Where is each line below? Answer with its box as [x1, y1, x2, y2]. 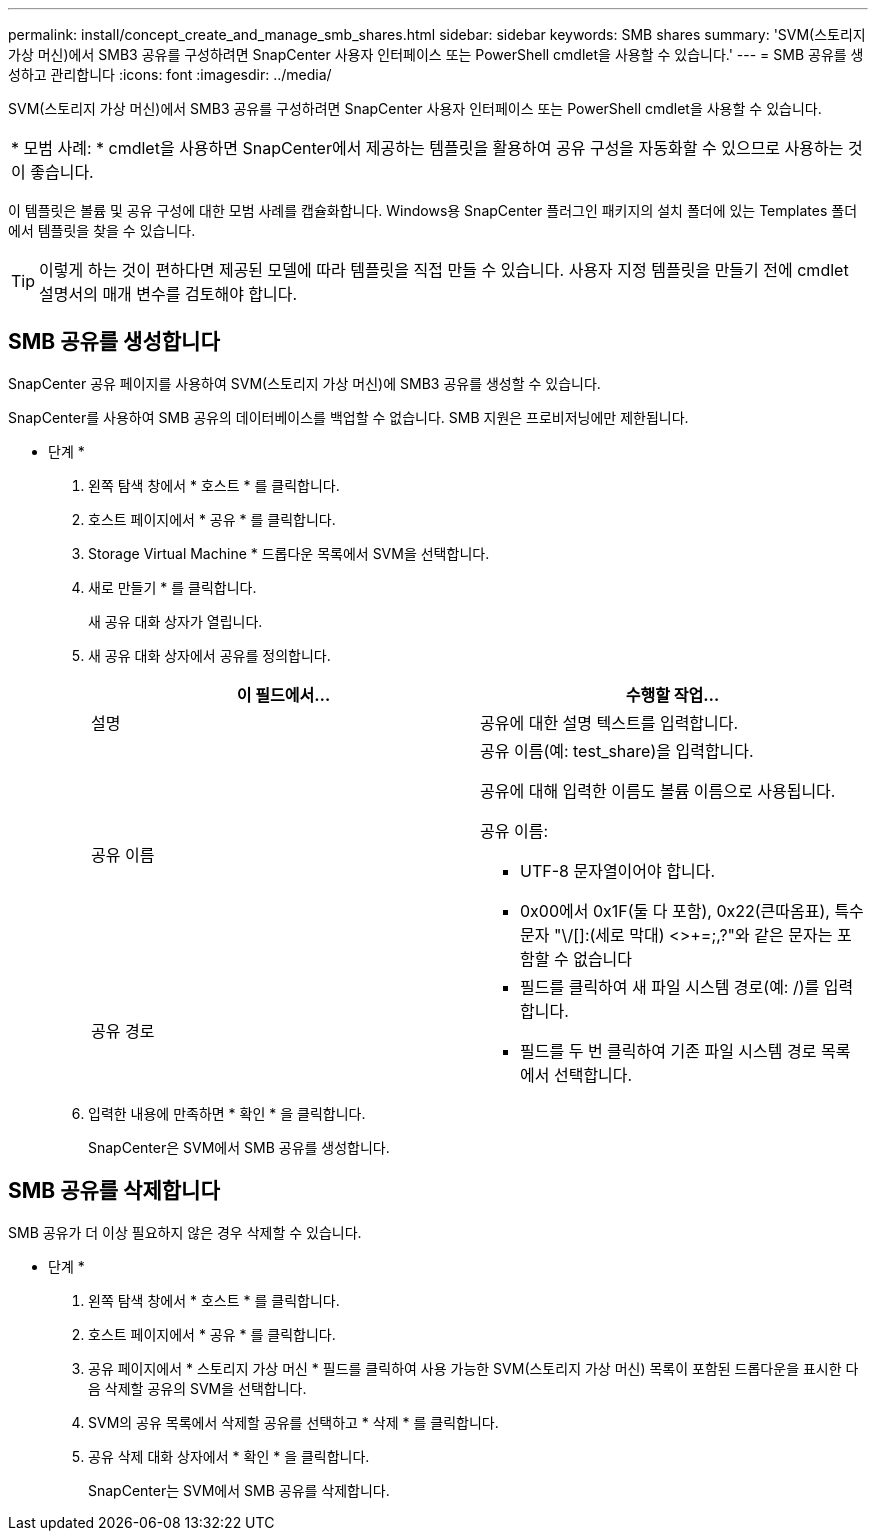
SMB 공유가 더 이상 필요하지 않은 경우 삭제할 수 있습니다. [8, 1223, 362, 1241]
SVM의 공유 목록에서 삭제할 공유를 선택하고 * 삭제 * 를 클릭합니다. [88, 1413, 499, 1431]
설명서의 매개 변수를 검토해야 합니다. [39, 284, 298, 304]
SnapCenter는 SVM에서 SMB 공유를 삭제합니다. [88, 1481, 390, 1499]
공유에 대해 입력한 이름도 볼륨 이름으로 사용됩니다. [480, 780, 836, 801]
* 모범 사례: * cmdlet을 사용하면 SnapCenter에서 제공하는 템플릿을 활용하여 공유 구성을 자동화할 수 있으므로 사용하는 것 [11, 138, 863, 158]
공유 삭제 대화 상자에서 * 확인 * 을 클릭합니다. [88, 1447, 370, 1465]
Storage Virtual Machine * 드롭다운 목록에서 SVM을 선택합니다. [88, 544, 490, 562]
